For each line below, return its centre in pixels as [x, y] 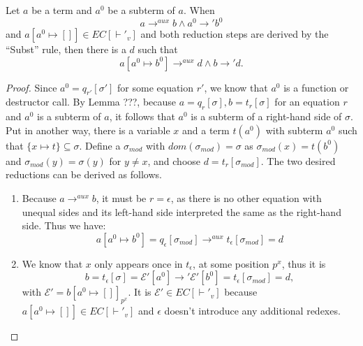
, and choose [174, 160]
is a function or [316, 87]
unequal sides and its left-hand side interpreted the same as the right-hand [181, 211]
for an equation [307, 102]
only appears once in [139, 263]
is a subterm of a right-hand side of [266, 116]
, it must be [121, 198]
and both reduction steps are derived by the [235, 34]
